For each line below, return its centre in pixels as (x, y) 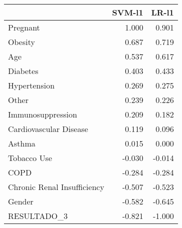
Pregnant (24, 27)
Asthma (22, 143)
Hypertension (31, 85)
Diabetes (23, 71)
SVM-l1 (128, 12)
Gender (21, 201)
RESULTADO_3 (38, 216)
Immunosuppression (43, 114)
